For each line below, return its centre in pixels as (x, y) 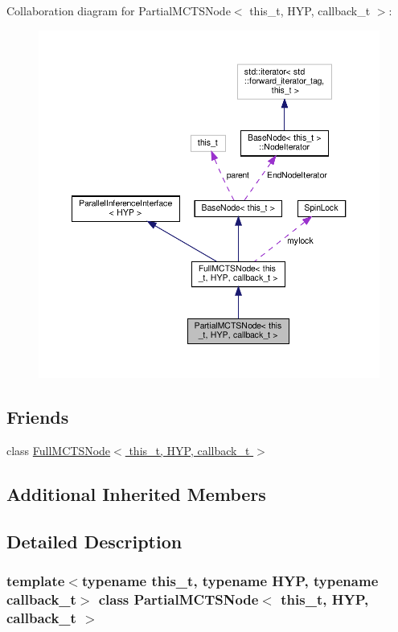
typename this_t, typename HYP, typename (230, 580)
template (36, 580)
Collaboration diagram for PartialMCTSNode (119, 10)
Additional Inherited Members (136, 493)
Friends (38, 417)
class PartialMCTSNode (178, 599)
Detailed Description (94, 541)
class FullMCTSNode (59, 450)
